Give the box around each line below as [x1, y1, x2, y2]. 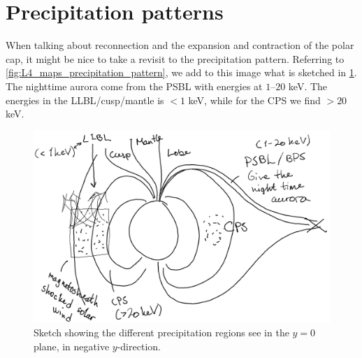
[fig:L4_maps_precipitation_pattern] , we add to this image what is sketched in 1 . [6, 65, 357, 80]
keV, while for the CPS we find [188, 92, 321, 107]
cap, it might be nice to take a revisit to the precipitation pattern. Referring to [6, 51, 345, 66]
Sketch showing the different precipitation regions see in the [34, 325, 289, 340]
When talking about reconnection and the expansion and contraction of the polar [6, 38, 354, 52]
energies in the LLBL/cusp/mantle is [6, 92, 164, 107]
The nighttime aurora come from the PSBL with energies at [6, 78, 263, 93]
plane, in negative [34, 338, 110, 353]
